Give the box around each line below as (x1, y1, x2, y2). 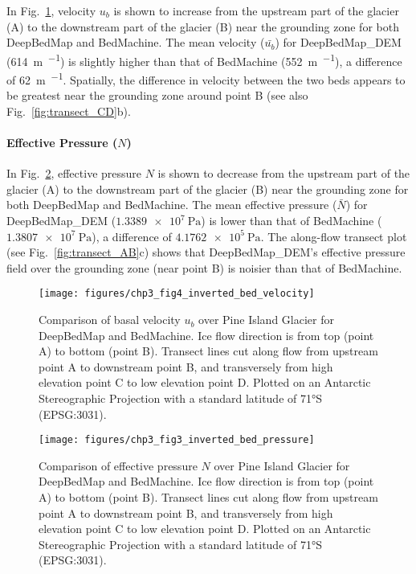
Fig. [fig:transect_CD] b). (6, 102, 131, 119)
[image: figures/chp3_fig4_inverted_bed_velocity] (39, 288, 315, 300)
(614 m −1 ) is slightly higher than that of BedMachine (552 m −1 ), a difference (6, 50, 402, 69)
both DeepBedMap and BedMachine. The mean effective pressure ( (6, 196, 337, 213)
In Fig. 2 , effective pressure (6, 165, 142, 182)
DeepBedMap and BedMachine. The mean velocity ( (6, 34, 265, 51)
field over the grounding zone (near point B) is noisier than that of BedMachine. (6, 259, 402, 276)
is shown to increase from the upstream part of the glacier (113, 2, 399, 18)
